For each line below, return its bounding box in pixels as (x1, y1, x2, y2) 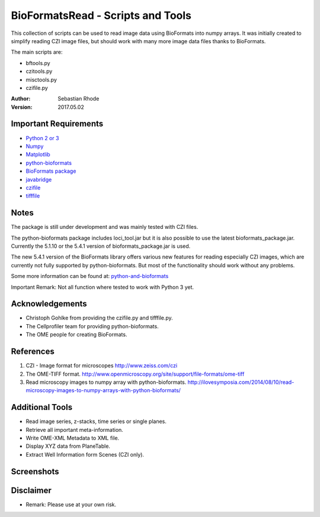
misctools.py (25, 76, 57, 83)
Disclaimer (11, 485, 52, 495)
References (11, 347, 55, 357)
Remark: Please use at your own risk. (25, 500, 117, 508)
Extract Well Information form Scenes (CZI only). (25, 451, 145, 458)
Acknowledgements (11, 299, 87, 309)
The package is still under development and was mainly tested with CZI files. (11, 224, 199, 231)
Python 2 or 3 (25, 134, 59, 141)
